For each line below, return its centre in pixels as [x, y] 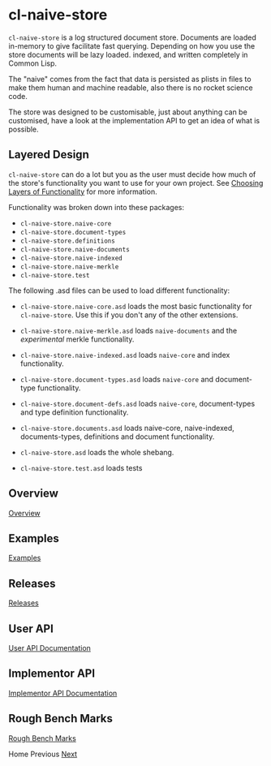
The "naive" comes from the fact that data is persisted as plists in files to [130, 79]
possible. [24, 129]
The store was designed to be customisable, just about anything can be [128, 112]
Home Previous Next [43, 754]
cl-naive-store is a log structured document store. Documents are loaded [133, 37]
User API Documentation [50, 648]
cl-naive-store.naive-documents [75, 249]
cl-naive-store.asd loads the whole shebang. [97, 452]
